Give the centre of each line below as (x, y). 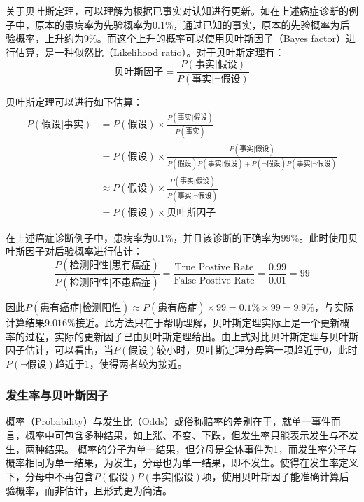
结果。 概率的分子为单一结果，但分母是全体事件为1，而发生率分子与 (201, 448)
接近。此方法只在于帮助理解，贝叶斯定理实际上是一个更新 (208, 322)
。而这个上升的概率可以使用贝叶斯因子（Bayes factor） (222, 38)
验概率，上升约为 (45, 38)
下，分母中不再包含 (50, 476)
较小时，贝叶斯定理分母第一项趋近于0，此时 (257, 350)
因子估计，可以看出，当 (59, 350)
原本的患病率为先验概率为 (93, 24)
